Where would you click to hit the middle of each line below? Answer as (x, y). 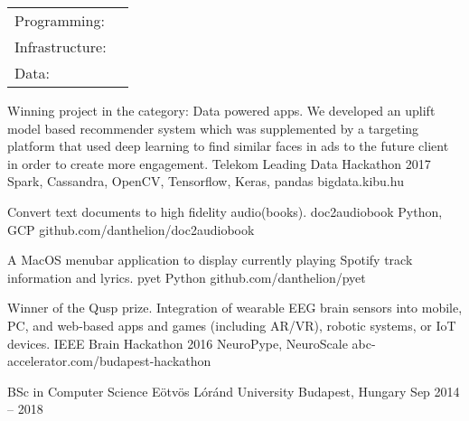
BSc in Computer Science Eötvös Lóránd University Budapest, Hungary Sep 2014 (234, 391)
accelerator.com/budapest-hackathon (109, 361)
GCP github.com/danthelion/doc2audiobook (131, 229)
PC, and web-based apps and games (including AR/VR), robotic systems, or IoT (232, 325)
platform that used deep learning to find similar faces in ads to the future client (228, 146)
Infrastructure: (61, 47)
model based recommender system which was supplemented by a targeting (213, 128)
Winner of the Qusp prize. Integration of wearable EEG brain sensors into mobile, (235, 308)
